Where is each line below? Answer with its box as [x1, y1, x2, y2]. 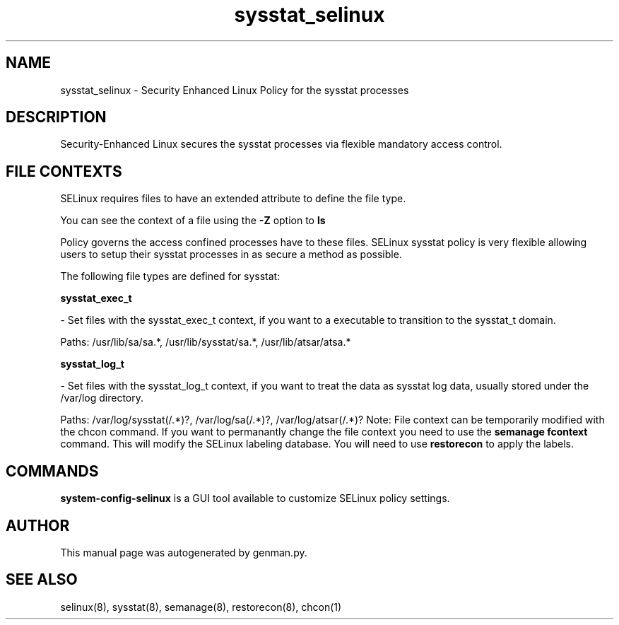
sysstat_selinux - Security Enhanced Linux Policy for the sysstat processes [60, 83, 409, 96]
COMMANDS [6, 462, 99, 480]
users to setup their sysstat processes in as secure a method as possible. [60, 248, 402, 261]
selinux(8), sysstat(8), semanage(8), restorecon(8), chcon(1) [60, 600, 342, 613]
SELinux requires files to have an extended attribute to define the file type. [60, 192, 406, 205]
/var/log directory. [60, 392, 144, 404]
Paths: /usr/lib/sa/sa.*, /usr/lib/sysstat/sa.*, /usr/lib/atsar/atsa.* [60, 336, 351, 349]
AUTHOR [6, 516, 70, 535]
